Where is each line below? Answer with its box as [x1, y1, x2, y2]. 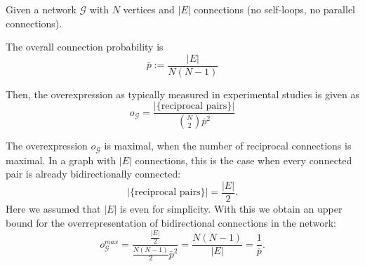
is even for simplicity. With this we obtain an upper [119, 201, 343, 216]
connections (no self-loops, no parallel [194, 2, 355, 16]
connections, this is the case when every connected [135, 152, 352, 167]
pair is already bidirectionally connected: [6, 166, 181, 181]
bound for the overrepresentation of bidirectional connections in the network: [6, 215, 336, 230]
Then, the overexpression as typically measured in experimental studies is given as [6, 86, 359, 101]
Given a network [6, 2, 77, 16]
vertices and [123, 2, 175, 16]
